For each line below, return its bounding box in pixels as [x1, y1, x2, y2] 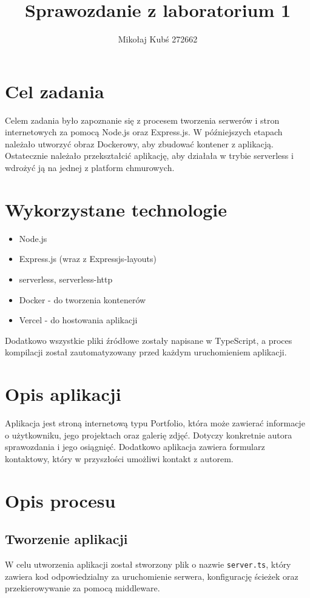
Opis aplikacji [5, 381, 121, 406]
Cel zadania [5, 78, 104, 103]
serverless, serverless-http [19, 272, 113, 285]
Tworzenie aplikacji [5, 529, 128, 548]
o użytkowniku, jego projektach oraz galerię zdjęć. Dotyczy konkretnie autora [5, 428, 292, 441]
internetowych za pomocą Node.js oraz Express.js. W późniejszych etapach [5, 126, 283, 138]
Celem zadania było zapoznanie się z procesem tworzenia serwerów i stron [5, 113, 280, 126]
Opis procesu [5, 488, 116, 512]
